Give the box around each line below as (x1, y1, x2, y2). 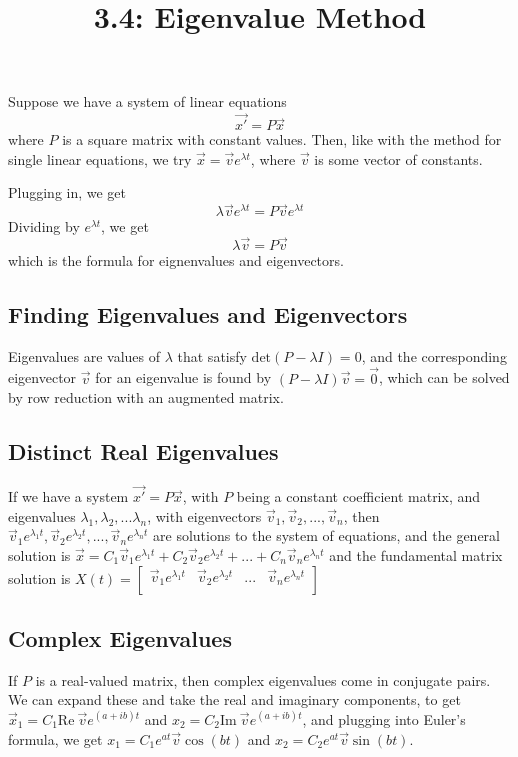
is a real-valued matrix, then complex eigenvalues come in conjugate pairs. (35, 669, 491, 690)
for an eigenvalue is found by (95, 367, 272, 388)
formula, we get (8, 728, 103, 749)
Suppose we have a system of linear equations (8, 91, 287, 112)
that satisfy (177, 345, 247, 366)
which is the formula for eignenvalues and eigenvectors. (8, 250, 344, 270)
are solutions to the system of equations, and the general (153, 525, 500, 546)
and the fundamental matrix (329, 545, 503, 565)
